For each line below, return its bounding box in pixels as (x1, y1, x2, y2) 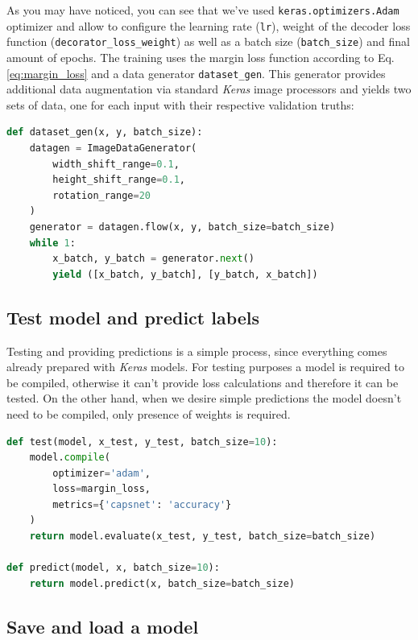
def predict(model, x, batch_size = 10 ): (6, 562, 220, 574)
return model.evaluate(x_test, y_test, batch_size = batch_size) (29, 531, 376, 543)
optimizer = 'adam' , (52, 467, 151, 479)
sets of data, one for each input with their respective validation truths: (6, 96, 354, 113)
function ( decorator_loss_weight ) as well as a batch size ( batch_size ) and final (6, 33, 411, 50)
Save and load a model (6, 613, 199, 638)
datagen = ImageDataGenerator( (29, 142, 197, 154)
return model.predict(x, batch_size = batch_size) (29, 577, 295, 589)
